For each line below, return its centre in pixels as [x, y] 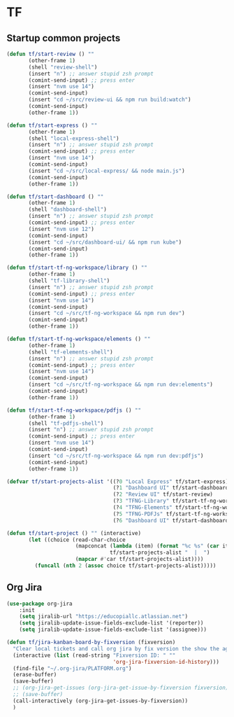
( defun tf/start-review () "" [51, 54]
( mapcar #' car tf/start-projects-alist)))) [139, 559]
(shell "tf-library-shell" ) [69, 281]
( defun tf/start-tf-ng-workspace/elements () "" [79, 339]
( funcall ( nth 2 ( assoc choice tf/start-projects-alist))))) [125, 566]
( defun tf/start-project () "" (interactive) [74, 533]
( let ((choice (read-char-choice [77, 540]
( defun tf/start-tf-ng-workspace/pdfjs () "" [74, 410]
